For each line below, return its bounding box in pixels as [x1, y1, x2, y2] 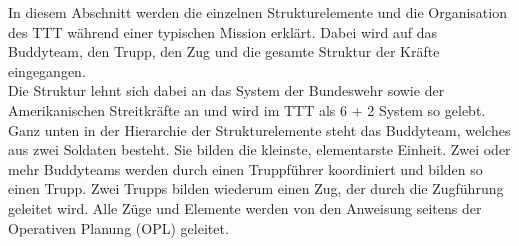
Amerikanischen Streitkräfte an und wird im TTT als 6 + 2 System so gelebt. [8, 99, 486, 120]
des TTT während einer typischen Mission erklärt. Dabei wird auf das [8, 21, 437, 42]
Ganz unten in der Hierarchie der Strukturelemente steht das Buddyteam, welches [8, 119, 511, 140]
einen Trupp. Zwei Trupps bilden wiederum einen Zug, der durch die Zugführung [8, 178, 504, 199]
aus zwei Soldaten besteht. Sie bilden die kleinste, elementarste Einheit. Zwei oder [8, 139, 511, 160]
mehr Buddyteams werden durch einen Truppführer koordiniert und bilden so [8, 158, 483, 179]
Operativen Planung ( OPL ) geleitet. [8, 217, 229, 238]
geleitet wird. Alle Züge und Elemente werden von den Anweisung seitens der [8, 197, 482, 218]
